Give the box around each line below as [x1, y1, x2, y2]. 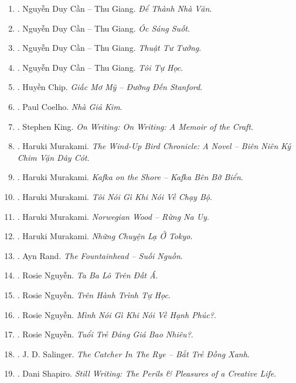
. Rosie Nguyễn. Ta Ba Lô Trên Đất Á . [17, 269, 158, 281]
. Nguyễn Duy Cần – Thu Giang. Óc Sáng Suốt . [17, 22, 190, 34]
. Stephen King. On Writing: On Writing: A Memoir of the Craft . [17, 120, 253, 132]
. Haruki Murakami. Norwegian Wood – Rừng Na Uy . [17, 210, 209, 222]
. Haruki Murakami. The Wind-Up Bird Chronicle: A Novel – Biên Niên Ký [17, 140, 291, 152]
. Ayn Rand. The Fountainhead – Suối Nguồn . [17, 249, 183, 261]
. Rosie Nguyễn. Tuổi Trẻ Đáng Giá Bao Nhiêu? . [17, 328, 193, 340]
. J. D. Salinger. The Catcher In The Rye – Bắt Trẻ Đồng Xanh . [17, 347, 250, 360]
